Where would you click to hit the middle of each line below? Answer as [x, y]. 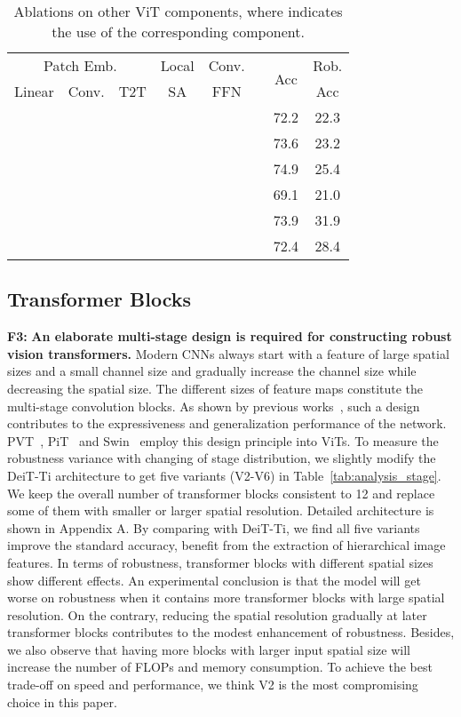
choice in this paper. [62, 701]
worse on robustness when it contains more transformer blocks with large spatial [226, 597]
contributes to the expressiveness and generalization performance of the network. [227, 423]
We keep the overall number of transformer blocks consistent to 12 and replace [221, 493]
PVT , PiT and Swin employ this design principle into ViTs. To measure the [223, 440]
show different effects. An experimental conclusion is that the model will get [214, 580]
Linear [34, 91]
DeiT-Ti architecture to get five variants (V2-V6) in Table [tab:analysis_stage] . [224, 475]
